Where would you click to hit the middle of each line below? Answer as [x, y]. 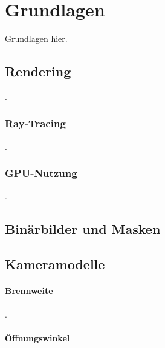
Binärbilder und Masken [83, 228]
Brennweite [29, 291]
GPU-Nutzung [41, 173]
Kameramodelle [55, 264]
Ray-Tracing [35, 123]
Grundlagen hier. [36, 38]
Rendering [38, 71]
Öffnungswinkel [37, 337]
